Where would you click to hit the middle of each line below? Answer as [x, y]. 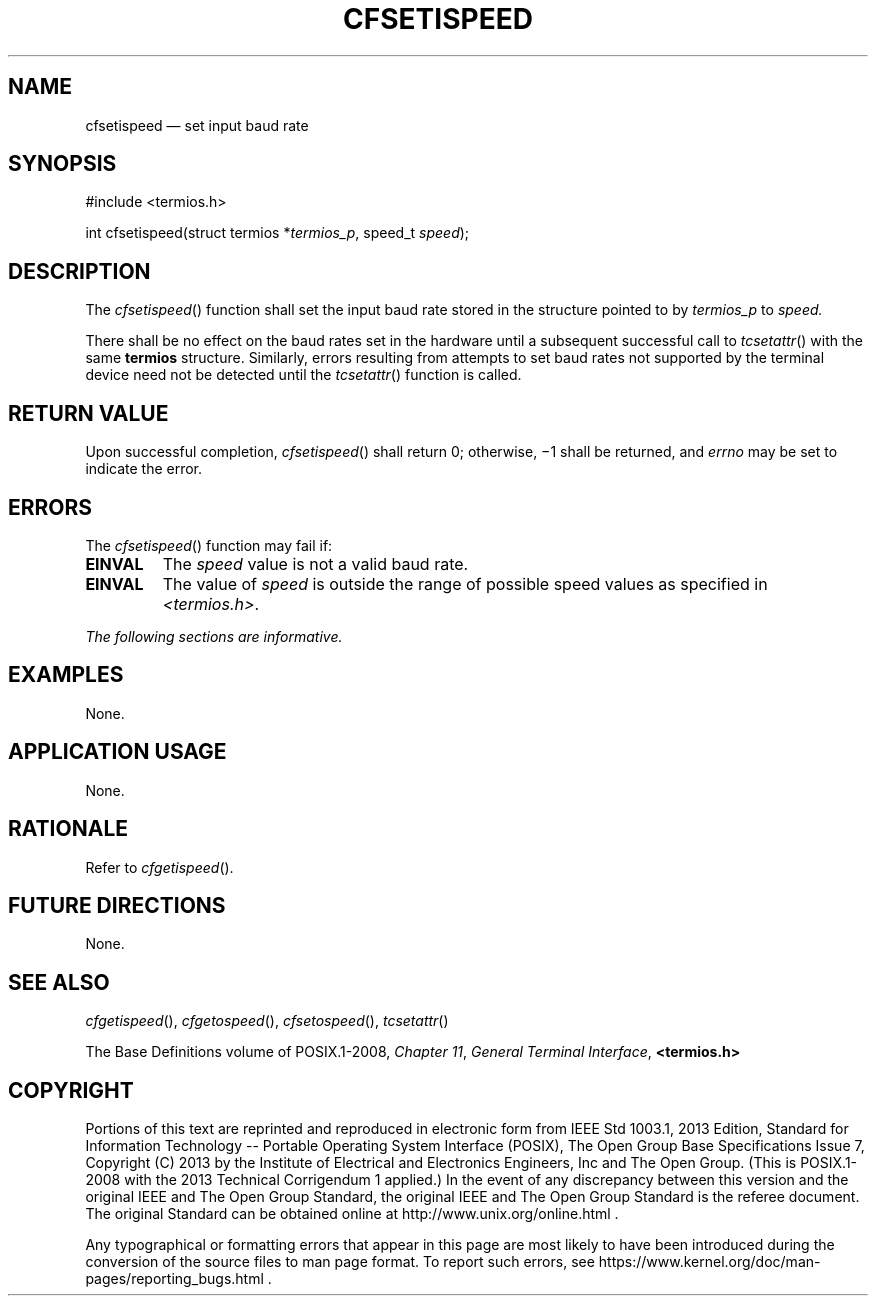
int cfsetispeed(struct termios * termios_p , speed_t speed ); [277, 233]
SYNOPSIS [62, 164]
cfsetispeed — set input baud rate [197, 125]
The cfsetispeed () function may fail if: [209, 545]
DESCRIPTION [79, 271]
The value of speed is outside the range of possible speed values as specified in [465, 583]
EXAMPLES [66, 675]
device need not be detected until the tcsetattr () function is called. [303, 375]
